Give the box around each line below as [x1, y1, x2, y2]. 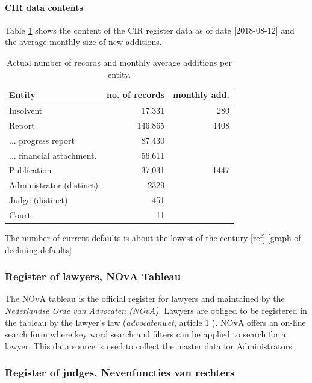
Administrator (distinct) [9, 179, 99, 191]
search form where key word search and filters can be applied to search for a [5, 328, 286, 340]
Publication [9, 164, 52, 176]
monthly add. [173, 88, 230, 101]
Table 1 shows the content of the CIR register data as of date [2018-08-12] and [5, 23, 295, 36]
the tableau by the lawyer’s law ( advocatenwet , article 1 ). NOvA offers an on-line [5, 316, 306, 328]
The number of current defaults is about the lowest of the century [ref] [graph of [5, 231, 301, 244]
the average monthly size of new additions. [5, 35, 162, 48]
